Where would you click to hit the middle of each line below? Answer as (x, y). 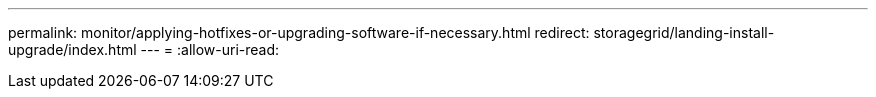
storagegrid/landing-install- (684, 32)
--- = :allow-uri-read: (210, 49)
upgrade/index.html (72, 49)
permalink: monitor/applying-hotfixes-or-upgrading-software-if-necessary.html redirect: (299, 32)
